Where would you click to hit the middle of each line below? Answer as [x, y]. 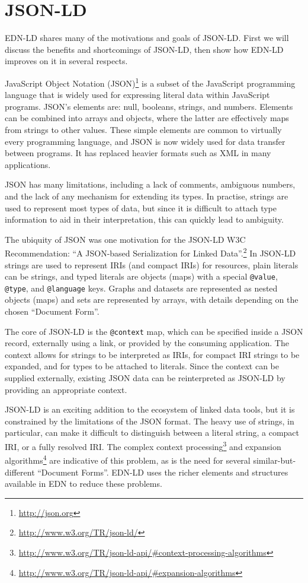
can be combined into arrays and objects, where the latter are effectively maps [147, 118]
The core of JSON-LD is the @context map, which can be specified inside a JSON [154, 331]
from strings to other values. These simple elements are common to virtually [143, 129]
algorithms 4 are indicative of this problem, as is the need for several [128, 459]
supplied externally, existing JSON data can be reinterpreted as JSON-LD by [145, 378]
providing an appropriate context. [66, 389]
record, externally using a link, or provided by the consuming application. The [147, 343]
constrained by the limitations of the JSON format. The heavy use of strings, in [150, 421]
